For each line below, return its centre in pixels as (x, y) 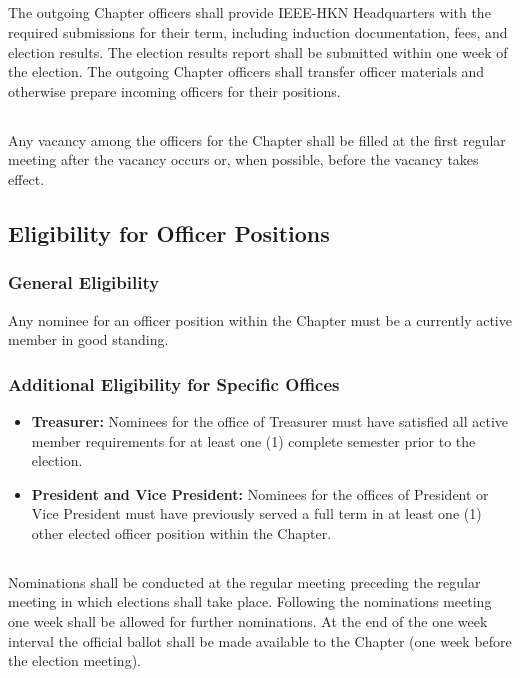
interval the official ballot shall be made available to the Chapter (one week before (260, 640)
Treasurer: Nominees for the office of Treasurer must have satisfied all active (270, 420)
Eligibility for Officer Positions (169, 232)
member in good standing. (88, 339)
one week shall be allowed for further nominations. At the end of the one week (248, 621)
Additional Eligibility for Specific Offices (174, 383)
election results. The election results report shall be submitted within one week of (258, 51)
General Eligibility (84, 282)
